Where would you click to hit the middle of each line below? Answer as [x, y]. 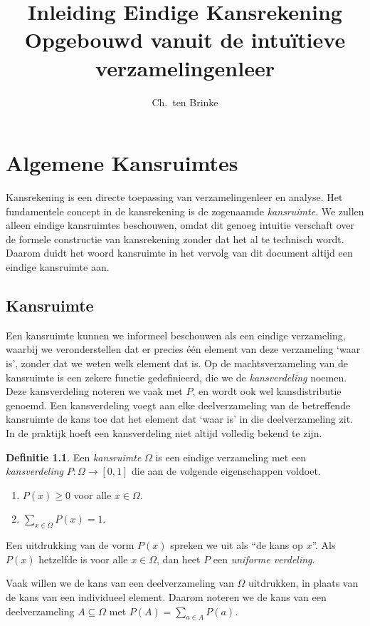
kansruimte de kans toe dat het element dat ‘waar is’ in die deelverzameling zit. [179, 419]
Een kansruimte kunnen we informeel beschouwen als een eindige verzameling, [176, 335]
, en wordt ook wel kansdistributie [267, 391]
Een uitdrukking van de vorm [70, 545]
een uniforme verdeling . [264, 559]
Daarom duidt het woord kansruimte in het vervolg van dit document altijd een [179, 253]
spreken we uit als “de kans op [237, 545]
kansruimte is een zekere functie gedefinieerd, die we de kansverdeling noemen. [176, 377]
